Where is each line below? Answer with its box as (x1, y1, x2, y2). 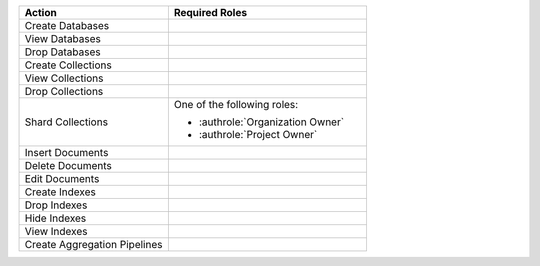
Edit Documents (24, 172, 100, 185)
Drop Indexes (24, 198, 88, 212)
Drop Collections (24, 85, 104, 98)
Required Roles (173, 6, 248, 19)
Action (24, 6, 57, 19)
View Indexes (24, 225, 88, 238)
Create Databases (24, 19, 110, 32)
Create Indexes (24, 185, 97, 199)
